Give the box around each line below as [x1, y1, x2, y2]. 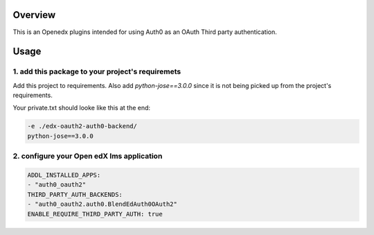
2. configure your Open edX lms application [12, 151, 163, 161]
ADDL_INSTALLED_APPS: [27, 171, 101, 179]
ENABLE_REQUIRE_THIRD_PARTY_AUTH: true [27, 210, 163, 218]
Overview [12, 9, 56, 21]
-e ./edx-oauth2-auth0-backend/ [27, 122, 138, 130]
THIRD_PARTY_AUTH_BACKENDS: [27, 191, 123, 198]
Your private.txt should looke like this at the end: [12, 104, 151, 112]
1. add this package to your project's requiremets [12, 67, 181, 76]
